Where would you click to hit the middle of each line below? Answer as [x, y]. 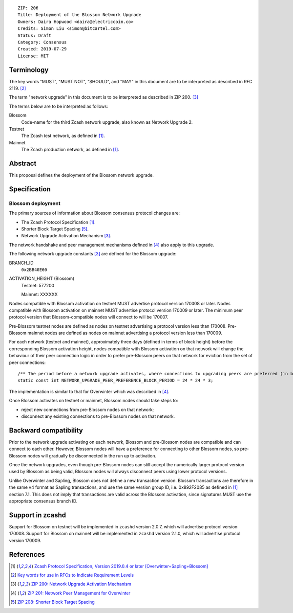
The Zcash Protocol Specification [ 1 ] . [58, 222]
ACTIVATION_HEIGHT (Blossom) [42, 278]
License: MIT [33, 56]
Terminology [29, 70]
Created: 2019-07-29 [42, 49]
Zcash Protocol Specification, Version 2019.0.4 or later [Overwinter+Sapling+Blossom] [121, 566]
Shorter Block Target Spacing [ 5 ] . [55, 229]
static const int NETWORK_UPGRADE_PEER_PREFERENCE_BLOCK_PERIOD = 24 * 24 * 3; [115, 381]
